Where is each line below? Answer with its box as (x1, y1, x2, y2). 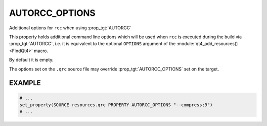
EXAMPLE (9, 79, 41, 87)
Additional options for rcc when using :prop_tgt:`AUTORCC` (9, 25, 132, 31)
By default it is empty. (9, 57, 54, 63)
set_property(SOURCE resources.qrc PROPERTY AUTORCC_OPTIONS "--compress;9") (19, 102, 213, 108)
